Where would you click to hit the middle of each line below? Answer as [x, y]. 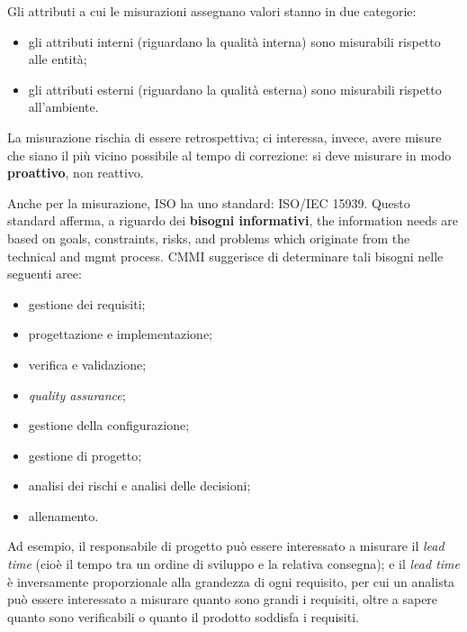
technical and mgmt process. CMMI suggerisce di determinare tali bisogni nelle [225, 256]
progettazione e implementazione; [120, 334]
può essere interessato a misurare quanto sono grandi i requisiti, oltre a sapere [223, 599]
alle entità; [58, 59]
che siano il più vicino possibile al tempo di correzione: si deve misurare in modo [229, 155]
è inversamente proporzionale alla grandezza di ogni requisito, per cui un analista [231, 581]
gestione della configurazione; [109, 425]
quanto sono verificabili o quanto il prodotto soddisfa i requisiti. [183, 616]
